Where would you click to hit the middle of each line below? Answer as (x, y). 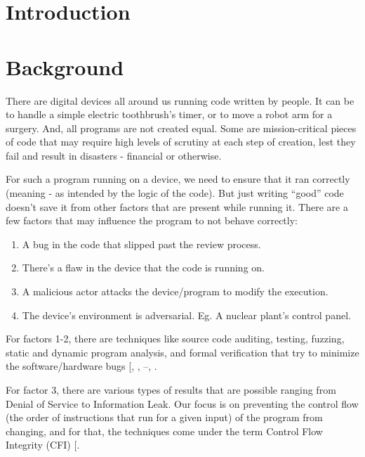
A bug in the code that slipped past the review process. (141, 244)
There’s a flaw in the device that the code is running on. (143, 268)
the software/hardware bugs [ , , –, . (81, 366)
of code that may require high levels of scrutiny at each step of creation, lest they (181, 142)
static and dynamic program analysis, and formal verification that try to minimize (182, 352)
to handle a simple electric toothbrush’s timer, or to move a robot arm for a (169, 114)
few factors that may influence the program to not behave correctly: (152, 220)
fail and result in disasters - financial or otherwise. (114, 155)
